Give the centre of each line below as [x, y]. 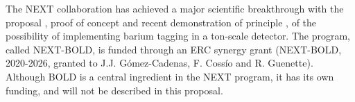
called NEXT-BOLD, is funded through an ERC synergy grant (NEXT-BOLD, [174, 49]
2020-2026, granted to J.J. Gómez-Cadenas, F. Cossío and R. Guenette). [159, 63]
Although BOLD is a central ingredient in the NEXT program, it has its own [170, 76]
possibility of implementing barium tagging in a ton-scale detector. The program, [178, 36]
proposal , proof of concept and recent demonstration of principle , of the [161, 22]
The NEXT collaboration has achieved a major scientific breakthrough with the [175, 8]
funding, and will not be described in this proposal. [114, 90]
